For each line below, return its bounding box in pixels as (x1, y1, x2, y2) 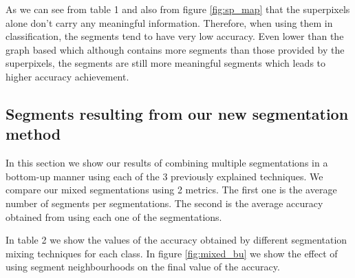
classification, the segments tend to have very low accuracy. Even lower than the (6, 29, 344, 43)
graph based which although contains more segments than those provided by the (6, 42, 345, 56)
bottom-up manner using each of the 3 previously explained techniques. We (6, 169, 323, 183)
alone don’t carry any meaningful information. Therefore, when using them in (6, 15, 333, 30)
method (6, 123, 61, 145)
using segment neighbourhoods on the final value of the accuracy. (6, 259, 280, 274)
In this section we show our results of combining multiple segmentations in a (6, 156, 328, 170)
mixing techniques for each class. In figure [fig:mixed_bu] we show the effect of (6, 246, 338, 260)
